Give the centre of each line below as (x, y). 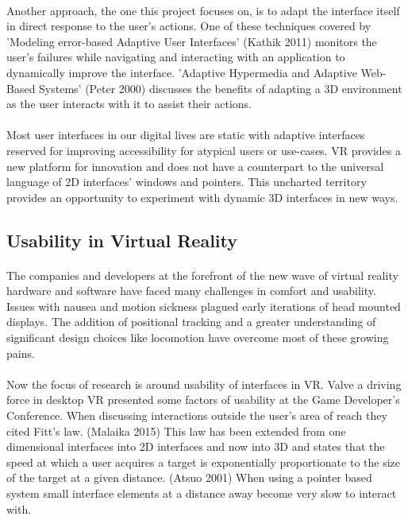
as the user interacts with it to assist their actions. (129, 104)
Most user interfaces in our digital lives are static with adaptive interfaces (186, 135)
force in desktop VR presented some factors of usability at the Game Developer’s (203, 400)
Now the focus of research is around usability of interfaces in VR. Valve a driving (204, 384)
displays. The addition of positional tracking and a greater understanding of (191, 322)
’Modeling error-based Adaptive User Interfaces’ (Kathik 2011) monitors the (192, 41)
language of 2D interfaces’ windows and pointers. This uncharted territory (187, 182)
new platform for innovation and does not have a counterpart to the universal (195, 166)
